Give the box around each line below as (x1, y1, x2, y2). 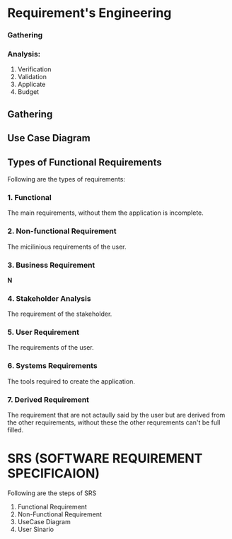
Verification (17, 65, 52, 73)
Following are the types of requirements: (7, 175, 126, 183)
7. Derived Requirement (7, 394, 90, 404)
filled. (7, 426, 24, 434)
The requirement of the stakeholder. (7, 309, 112, 319)
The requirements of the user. (7, 343, 94, 352)
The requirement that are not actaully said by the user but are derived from (7, 411, 226, 420)
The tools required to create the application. (7, 377, 136, 386)
